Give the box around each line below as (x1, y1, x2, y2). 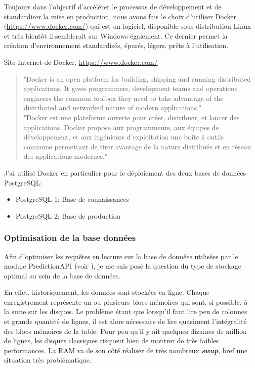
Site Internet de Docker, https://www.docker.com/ (4, 56, 158, 67)
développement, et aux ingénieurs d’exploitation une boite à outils (23, 132, 224, 142)
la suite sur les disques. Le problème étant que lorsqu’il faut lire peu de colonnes (4, 306, 247, 317)
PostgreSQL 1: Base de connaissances (15, 194, 129, 204)
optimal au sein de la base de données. (4, 270, 121, 280)
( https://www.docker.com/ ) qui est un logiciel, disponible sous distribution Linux (4, 21, 251, 31)
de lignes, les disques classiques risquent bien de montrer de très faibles (4, 335, 219, 346)
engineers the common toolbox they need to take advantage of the (23, 92, 224, 103)
